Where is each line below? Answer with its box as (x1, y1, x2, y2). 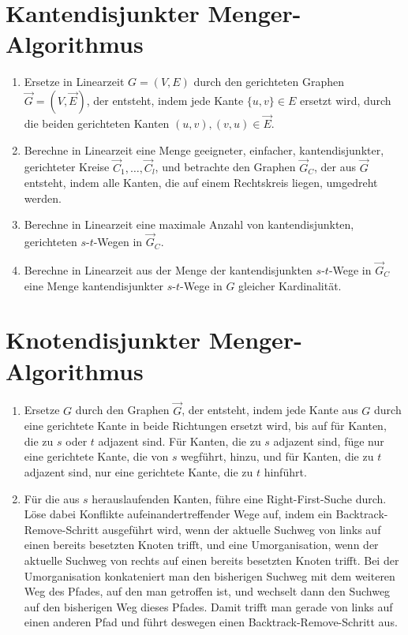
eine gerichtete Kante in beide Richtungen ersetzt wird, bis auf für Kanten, (24, 417, 387, 434)
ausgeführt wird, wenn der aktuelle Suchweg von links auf (102, 521, 381, 537)
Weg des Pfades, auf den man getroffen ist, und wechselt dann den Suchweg (24, 583, 391, 600)
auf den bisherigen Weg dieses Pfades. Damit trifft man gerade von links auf (24, 598, 393, 614)
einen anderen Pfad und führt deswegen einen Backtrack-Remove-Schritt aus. (24, 614, 398, 630)
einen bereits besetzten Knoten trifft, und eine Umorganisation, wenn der (24, 536, 379, 553)
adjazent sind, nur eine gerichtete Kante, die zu (24, 464, 253, 480)
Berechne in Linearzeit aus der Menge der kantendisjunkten (24, 261, 313, 278)
